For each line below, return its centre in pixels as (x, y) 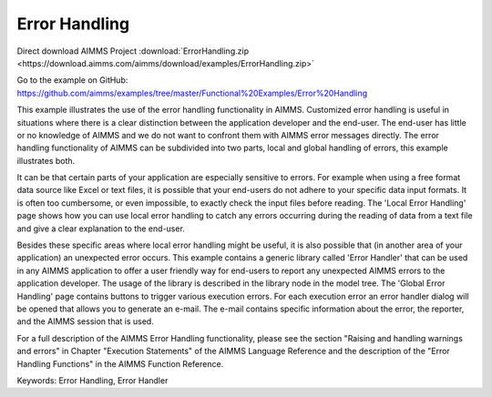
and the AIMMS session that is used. (85, 321)
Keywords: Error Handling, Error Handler (92, 380)
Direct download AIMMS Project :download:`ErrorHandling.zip (133, 51)
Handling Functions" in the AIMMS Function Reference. (120, 363)
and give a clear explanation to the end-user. (101, 229)
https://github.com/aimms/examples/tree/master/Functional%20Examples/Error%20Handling (192, 93)
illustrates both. (46, 160)
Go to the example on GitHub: (72, 80)
